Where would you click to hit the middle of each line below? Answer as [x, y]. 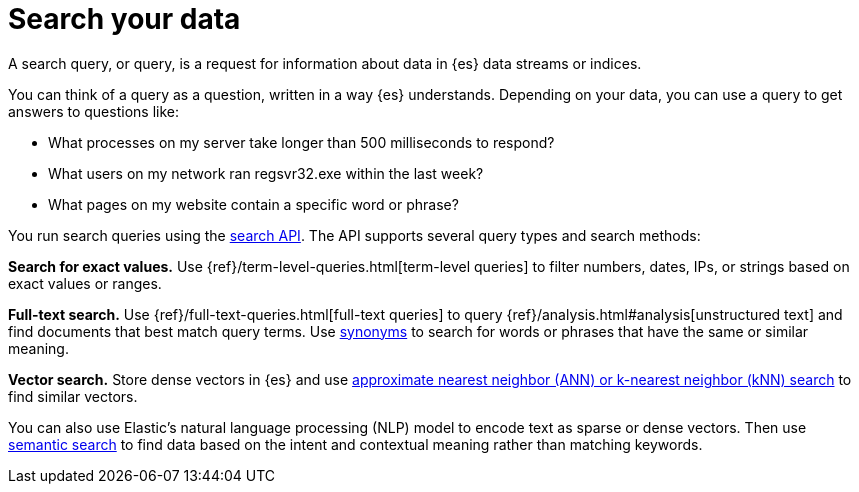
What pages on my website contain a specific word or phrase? [253, 204]
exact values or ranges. [85, 283]
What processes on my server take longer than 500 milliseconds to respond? [301, 142]
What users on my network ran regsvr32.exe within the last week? [266, 173]
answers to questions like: [93, 111]
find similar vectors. [73, 396]
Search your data [124, 19]
